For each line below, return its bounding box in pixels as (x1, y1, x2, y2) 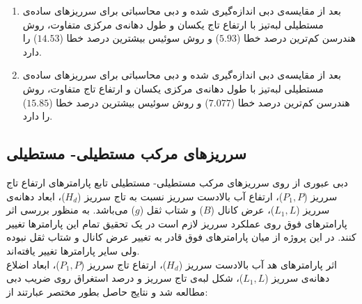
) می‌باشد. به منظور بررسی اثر (6, 202, 135, 217)
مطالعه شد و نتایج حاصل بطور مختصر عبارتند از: (6, 284, 208, 298)
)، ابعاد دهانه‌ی (6, 189, 65, 203)
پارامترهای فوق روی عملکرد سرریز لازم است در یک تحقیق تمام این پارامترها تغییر (6, 216, 347, 230)
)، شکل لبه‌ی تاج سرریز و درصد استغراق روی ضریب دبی (6, 271, 244, 285)
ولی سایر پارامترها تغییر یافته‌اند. (6, 243, 140, 257)
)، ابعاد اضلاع (6, 257, 60, 271)
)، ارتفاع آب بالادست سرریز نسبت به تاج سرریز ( (77, 189, 283, 203)
